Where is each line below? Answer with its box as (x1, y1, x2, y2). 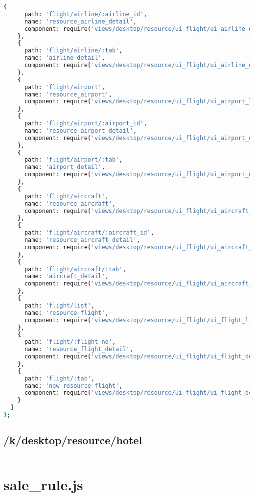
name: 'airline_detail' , (24, 54, 105, 62)
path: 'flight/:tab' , (24, 375, 95, 382)
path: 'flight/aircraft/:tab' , (24, 265, 126, 273)
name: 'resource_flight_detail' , (24, 346, 133, 353)
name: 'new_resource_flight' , (24, 382, 123, 389)
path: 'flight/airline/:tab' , (24, 47, 123, 54)
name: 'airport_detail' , (24, 164, 105, 171)
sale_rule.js (3, 474, 83, 495)
